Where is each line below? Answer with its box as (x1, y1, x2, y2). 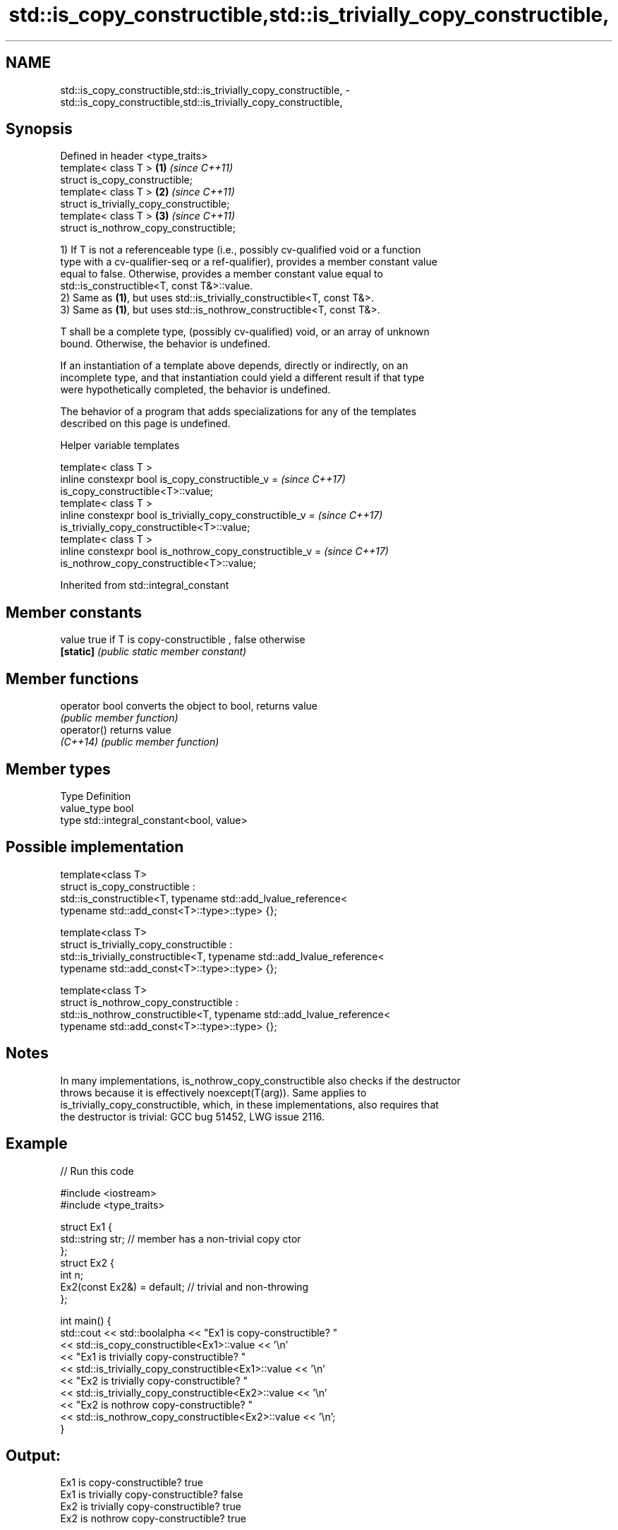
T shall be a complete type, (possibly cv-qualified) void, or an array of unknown (60, 325, 430, 338)
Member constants (6, 603, 142, 621)
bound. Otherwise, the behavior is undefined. (60, 337, 271, 350)
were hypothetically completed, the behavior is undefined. (60, 383, 331, 396)
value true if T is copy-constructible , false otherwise (60, 633, 305, 646)
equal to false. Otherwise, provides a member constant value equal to (60, 268, 383, 280)
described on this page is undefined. (60, 417, 231, 430)
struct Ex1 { (60, 1220, 113, 1233)
